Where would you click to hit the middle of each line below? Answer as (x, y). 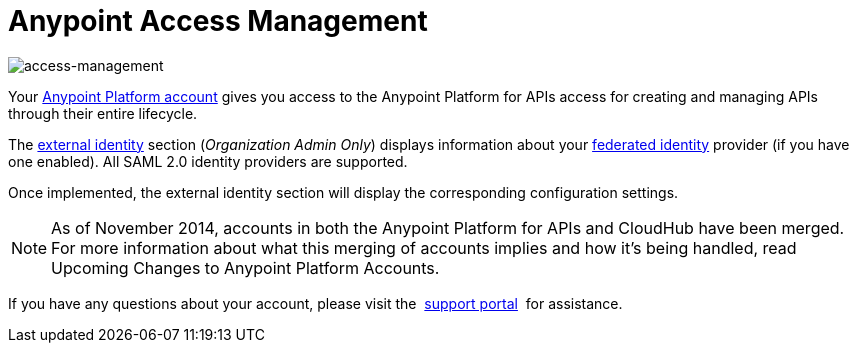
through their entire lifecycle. (103, 113)
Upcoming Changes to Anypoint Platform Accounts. (245, 267)
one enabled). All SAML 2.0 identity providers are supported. (208, 161)
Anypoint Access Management (218, 21)
